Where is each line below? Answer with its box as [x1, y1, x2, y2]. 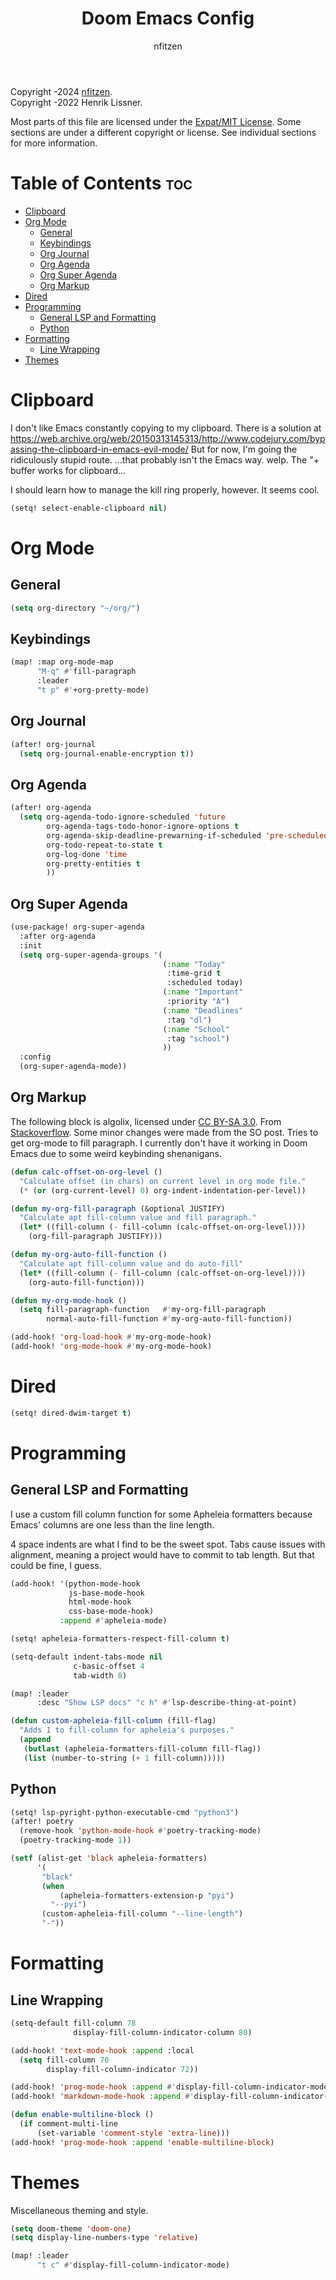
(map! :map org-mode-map [10, 657, 114, 667]
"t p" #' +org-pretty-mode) [36, 685, 150, 695]
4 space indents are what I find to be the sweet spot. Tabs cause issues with [10, 1538, 326, 1550]
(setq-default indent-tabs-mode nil [10, 1652, 163, 1662]
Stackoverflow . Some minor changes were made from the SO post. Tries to [10, 1126, 319, 1138]
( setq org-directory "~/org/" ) [10, 603, 141, 613]
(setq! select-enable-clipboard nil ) [10, 503, 168, 513]
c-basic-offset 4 [73, 1661, 145, 1671]
